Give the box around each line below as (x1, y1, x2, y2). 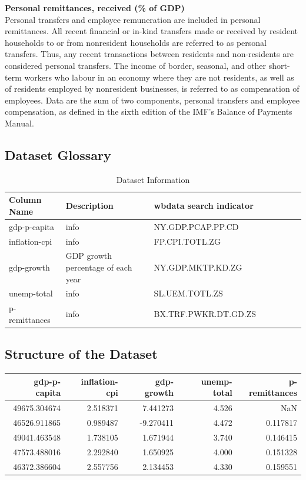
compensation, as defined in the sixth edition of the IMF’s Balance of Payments (5, 105, 292, 118)
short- (268, 59, 290, 71)
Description (65, 199, 114, 212)
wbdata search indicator (154, 199, 254, 212)
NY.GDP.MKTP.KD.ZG (154, 261, 242, 274)
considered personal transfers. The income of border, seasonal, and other (5, 59, 267, 71)
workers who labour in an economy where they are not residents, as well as (24, 71, 294, 83)
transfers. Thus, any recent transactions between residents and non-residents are (5, 48, 294, 60)
